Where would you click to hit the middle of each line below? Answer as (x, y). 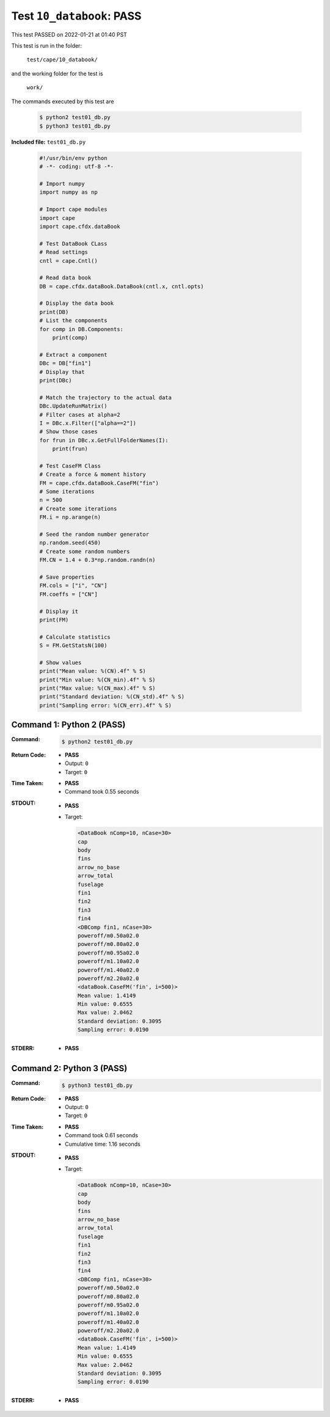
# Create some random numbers (85, 551)
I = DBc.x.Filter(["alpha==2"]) (88, 423)
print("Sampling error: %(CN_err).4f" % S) (106, 705)
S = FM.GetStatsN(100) (73, 646)
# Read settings (64, 252)
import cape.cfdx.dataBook (80, 226)
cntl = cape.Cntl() (68, 261)
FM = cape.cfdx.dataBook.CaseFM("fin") (99, 483)
